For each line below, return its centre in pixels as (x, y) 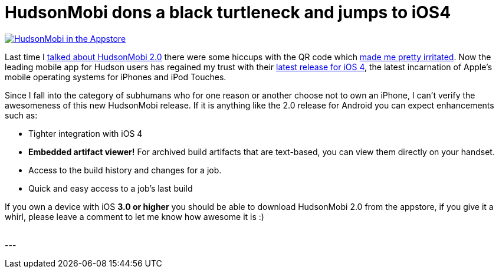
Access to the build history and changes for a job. (125, 170)
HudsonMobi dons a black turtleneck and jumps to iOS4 (228, 12)
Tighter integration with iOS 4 (86, 133)
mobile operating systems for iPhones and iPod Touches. (116, 77)
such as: (21, 115)
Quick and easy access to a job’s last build (111, 188)
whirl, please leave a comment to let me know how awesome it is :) (134, 216)
